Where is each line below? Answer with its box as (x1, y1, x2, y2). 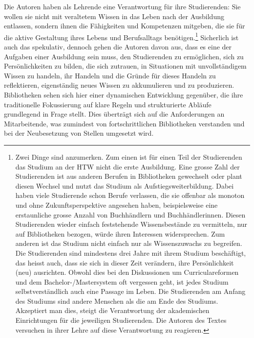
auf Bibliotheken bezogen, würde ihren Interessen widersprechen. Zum (15, 228, 225, 239)
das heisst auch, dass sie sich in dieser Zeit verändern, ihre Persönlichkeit (15, 257, 234, 267)
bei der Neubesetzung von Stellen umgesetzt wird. (4, 128, 154, 138)
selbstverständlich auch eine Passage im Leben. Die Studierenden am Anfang (15, 286, 246, 296)
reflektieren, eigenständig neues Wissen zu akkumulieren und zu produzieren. (4, 80, 234, 90)
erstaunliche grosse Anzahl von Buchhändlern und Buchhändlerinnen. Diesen (15, 209, 246, 219)
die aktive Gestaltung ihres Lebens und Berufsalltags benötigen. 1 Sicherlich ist (4, 30, 239, 42)
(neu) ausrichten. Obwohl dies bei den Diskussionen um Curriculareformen (15, 267, 239, 277)
